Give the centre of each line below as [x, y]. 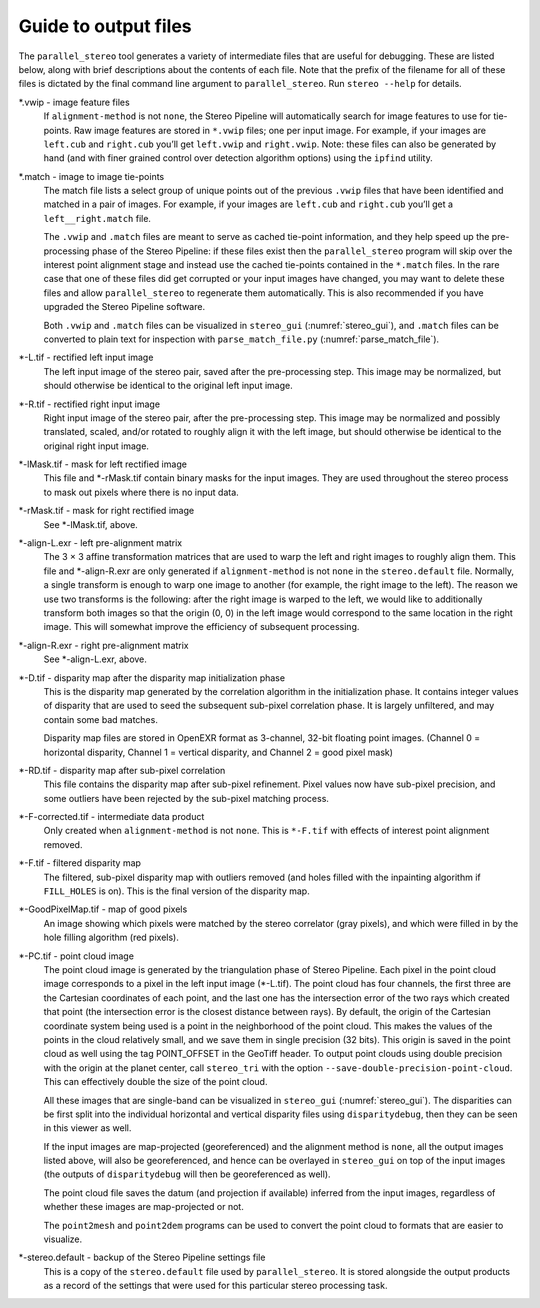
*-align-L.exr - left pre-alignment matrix [100, 543]
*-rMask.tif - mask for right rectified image [106, 511]
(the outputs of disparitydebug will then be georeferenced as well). [187, 1174]
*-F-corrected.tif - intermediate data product [111, 817]
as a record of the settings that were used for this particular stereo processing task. [215, 1286]
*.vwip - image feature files [74, 102]
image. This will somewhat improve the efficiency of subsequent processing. [201, 627]
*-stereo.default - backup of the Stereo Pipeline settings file [142, 1257]
